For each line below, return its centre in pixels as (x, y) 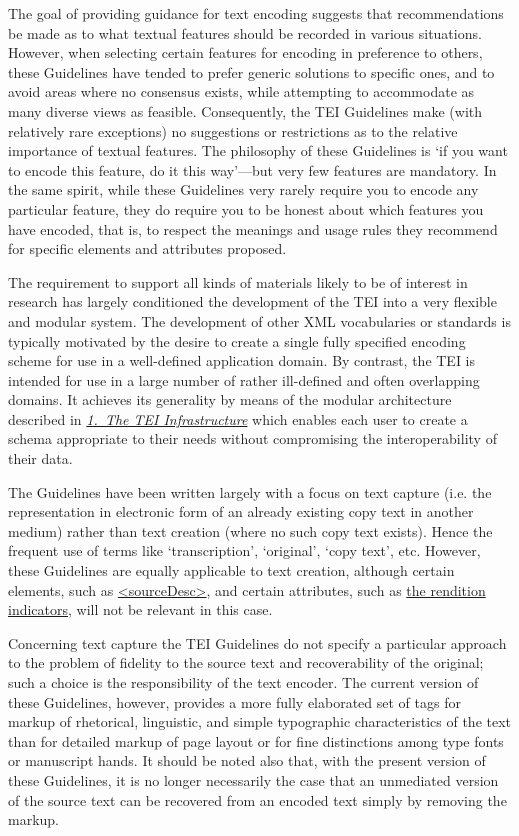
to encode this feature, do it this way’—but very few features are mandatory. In (252, 169)
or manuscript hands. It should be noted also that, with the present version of (247, 760)
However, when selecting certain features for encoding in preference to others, (245, 52)
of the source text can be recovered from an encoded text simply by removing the (257, 799)
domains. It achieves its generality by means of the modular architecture (230, 399)
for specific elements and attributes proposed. (147, 248)
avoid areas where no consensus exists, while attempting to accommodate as (241, 91)
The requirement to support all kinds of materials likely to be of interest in (238, 281)
